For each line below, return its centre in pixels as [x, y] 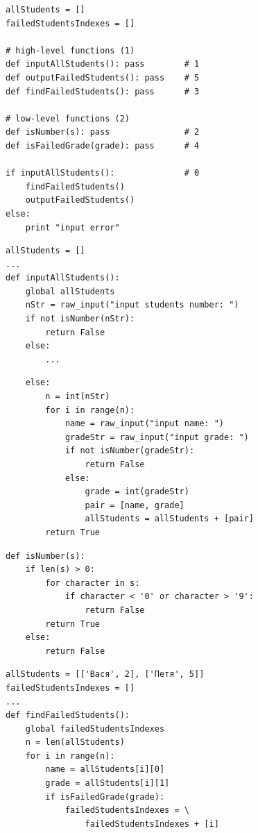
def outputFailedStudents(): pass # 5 [103, 77]
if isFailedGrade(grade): [105, 797]
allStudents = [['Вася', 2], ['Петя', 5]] [105, 674]
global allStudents [70, 291]
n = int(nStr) [78, 397]
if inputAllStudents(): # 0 [103, 173]
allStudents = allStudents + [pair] [169, 519]
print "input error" [72, 227]
